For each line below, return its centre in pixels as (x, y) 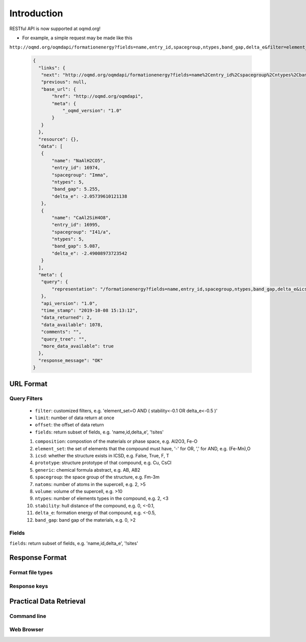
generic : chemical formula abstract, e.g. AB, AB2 (87, 470)
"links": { (52, 68)
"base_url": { (59, 89)
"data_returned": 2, (67, 318)
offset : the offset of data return (69, 425)
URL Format (29, 384)
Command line (28, 616)
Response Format (38, 558)
